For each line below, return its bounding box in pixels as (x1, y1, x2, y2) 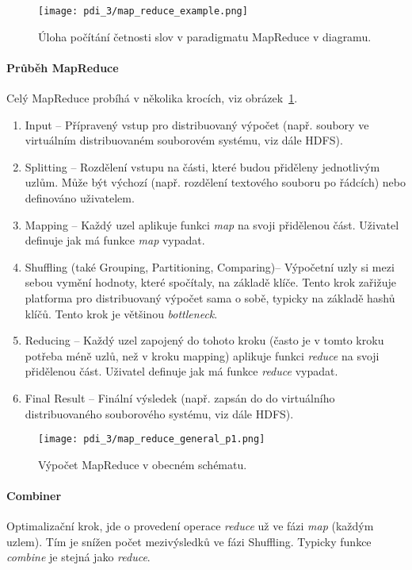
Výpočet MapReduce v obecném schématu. (38, 456, 247, 472)
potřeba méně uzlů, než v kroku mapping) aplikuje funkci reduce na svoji (25, 347, 380, 364)
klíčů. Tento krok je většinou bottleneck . (25, 305, 218, 322)
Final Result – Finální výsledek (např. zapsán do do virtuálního (25, 389, 335, 406)
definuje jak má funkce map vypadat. (25, 232, 205, 248)
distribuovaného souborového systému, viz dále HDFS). (25, 405, 294, 422)
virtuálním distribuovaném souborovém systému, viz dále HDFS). (25, 132, 343, 148)
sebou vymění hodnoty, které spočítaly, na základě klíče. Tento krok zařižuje (25, 274, 396, 291)
